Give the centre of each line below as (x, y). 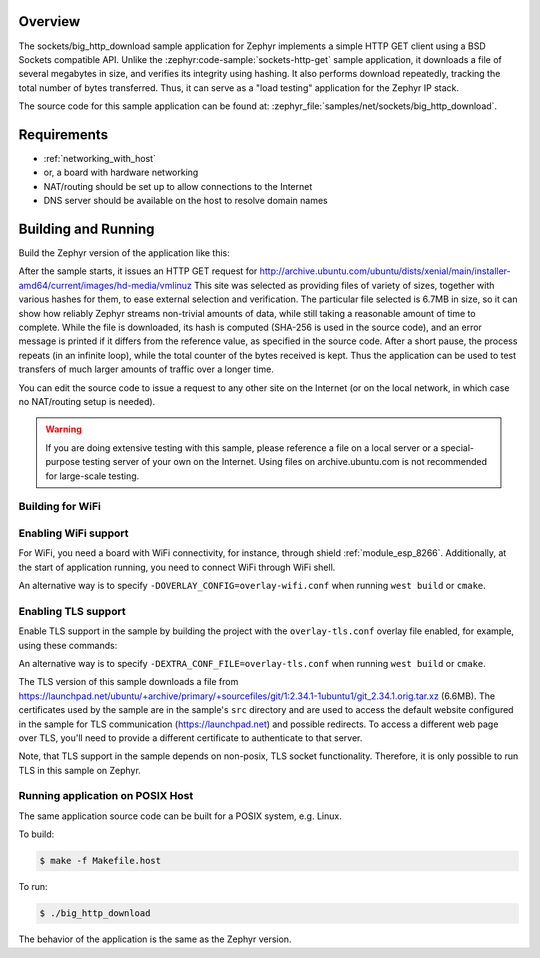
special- (457, 447)
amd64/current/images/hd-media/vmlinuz (105, 285)
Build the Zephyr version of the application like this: (124, 253)
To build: (36, 834)
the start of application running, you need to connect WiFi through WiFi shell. (177, 567)
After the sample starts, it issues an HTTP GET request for (138, 271)
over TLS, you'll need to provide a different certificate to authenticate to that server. (190, 737)
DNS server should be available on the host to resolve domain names (186, 201)
